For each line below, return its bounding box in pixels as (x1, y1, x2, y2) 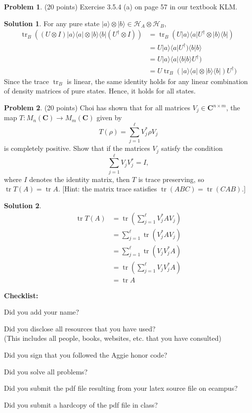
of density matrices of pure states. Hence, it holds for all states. (4, 86, 196, 96)
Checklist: (4, 290, 39, 300)
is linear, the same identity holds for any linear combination (67, 76, 248, 86)
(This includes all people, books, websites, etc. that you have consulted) (4, 333, 221, 343)
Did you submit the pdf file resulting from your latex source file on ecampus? (4, 383, 238, 393)
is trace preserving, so (138, 174, 204, 184)
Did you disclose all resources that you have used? (4, 323, 156, 333)
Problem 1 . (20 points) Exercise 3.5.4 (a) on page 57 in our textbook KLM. (4, 1, 238, 11)
